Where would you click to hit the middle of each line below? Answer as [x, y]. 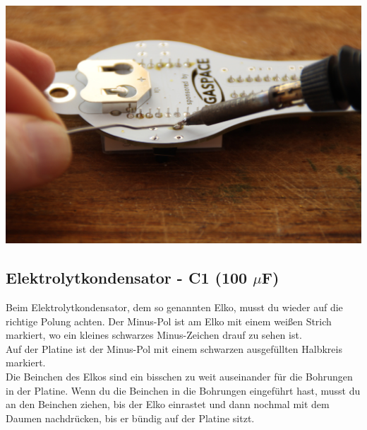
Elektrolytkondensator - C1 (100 [127, 278]
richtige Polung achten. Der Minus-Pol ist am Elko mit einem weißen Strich [169, 321]
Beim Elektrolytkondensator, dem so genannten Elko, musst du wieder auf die [174, 307]
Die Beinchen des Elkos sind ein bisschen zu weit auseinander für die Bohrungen [179, 376]
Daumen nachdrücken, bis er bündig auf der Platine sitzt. [130, 418]
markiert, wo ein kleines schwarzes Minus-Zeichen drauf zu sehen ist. [154, 335]
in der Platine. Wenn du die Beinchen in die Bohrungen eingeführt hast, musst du [183, 390]
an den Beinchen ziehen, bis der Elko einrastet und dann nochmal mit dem [168, 404]
